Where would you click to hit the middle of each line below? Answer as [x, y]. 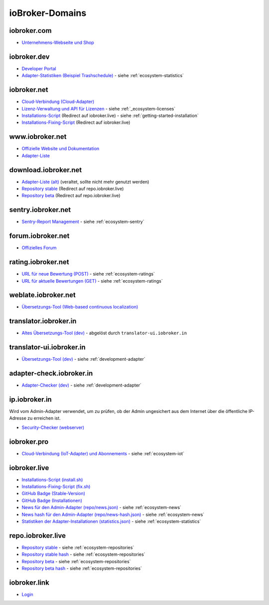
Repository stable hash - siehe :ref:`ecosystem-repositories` [83, 554]
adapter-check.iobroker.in [51, 373]
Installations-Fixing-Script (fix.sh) [56, 487]
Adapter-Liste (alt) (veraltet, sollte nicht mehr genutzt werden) [85, 182]
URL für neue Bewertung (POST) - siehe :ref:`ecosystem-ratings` [88, 274]
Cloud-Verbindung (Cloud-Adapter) [58, 101]
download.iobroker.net [46, 170]
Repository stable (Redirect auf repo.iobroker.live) [73, 189]
